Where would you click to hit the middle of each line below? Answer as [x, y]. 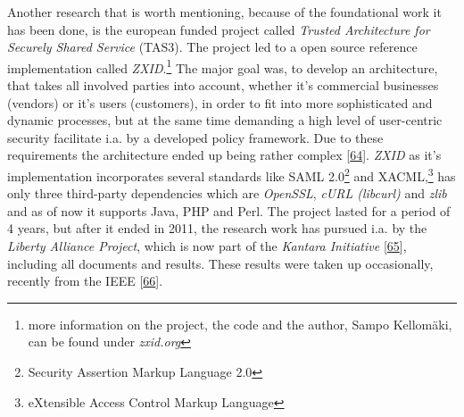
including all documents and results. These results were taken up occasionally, [220, 263]
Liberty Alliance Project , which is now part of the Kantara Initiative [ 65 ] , [207, 246]
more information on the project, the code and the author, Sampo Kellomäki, [240, 324]
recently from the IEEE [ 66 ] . [85, 281]
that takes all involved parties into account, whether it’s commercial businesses [223, 85]
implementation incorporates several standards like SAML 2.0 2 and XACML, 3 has [232, 175]
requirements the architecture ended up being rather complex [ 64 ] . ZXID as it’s [224, 155]
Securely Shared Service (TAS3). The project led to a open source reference [212, 47]
